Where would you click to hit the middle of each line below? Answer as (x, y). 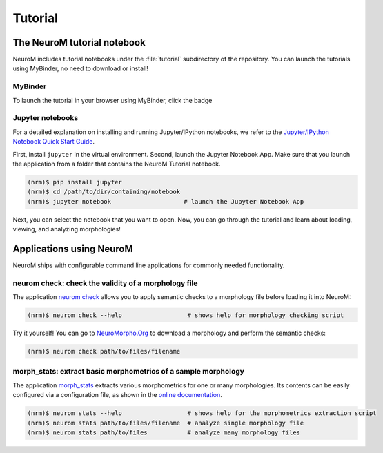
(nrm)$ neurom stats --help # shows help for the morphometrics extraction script (202, 413)
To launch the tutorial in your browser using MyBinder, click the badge (112, 100)
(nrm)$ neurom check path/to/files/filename (104, 351)
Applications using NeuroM (73, 249)
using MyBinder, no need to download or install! (80, 68)
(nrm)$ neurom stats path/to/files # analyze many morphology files (164, 432)
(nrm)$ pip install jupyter (75, 182)
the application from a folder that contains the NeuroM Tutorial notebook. (117, 164)
